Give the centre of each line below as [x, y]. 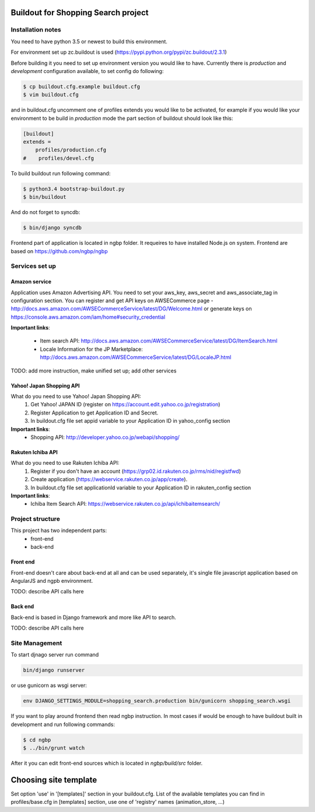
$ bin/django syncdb [52, 228]
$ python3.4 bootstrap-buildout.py [74, 189]
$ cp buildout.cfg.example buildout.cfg [81, 87]
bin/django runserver [54, 670]
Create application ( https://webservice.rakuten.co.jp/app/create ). [109, 479]
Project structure [36, 519]
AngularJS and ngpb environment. [52, 581]
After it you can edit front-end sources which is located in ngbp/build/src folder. [107, 763]
